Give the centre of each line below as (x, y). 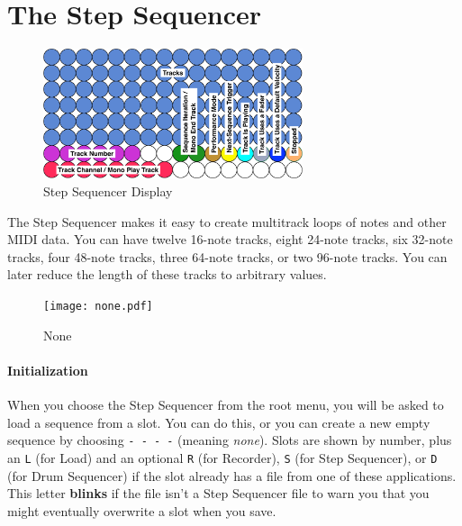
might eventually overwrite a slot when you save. (142, 510)
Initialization (48, 370)
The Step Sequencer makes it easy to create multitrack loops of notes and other (227, 221)
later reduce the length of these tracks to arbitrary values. (167, 274)
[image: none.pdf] (98, 306)
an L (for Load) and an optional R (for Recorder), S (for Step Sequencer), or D (222, 457)
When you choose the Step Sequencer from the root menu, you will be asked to (226, 405)
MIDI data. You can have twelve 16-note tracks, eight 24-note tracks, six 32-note (230, 239)
